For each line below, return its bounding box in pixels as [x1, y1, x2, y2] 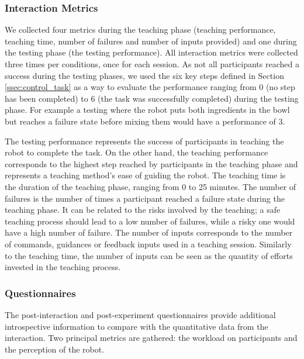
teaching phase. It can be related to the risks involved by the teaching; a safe [5, 203, 281, 216]
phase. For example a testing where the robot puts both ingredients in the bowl [5, 103, 290, 116]
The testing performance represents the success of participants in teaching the [5, 134, 284, 147]
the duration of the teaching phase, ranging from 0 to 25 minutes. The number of [5, 180, 296, 192]
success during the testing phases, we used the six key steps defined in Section [5, 69, 284, 81]
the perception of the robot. [5, 343, 105, 355]
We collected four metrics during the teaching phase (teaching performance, [5, 23, 276, 36]
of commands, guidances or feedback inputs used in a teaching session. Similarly [5, 237, 292, 250]
